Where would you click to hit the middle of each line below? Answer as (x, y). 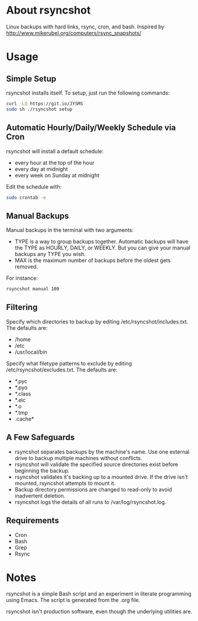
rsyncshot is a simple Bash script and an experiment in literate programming (99, 594)
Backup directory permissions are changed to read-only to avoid (93, 489)
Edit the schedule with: (34, 186)
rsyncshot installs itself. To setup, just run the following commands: (88, 93)
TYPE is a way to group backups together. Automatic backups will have (101, 242)
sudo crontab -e (26, 198)
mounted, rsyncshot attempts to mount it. (65, 483)
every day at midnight (41, 169)
